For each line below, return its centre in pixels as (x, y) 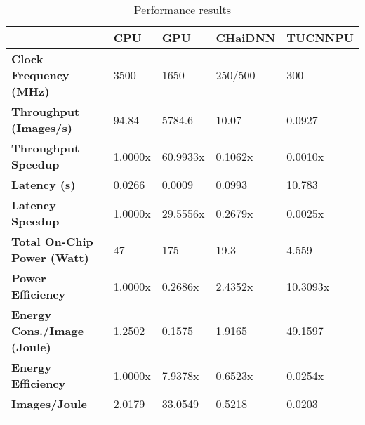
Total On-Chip (52, 241)
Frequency (40, 75)
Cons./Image (48, 331)
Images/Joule (49, 404)
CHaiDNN (246, 38)
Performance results (182, 9)
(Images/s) (42, 127)
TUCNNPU (320, 38)
